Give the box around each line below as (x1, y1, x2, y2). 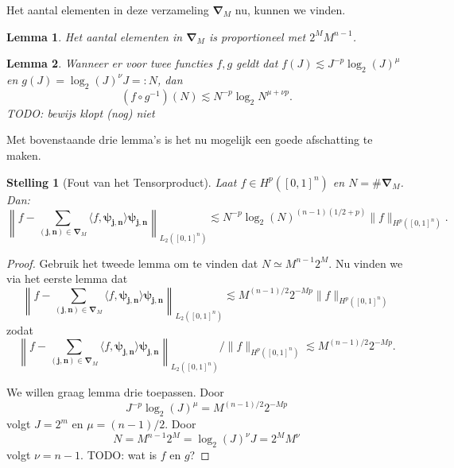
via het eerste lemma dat (6, 270, 128, 287)
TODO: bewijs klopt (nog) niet (6, 104, 155, 121)
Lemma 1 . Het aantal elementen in (6, 28, 183, 44)
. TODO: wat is (80, 446, 157, 462)
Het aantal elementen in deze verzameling (6, 2, 209, 17)
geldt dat (236, 55, 278, 72)
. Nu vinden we (328, 254, 403, 271)
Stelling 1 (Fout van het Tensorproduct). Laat (6, 173, 237, 190)
